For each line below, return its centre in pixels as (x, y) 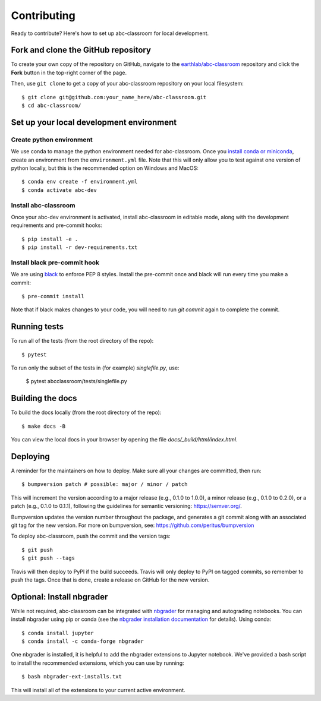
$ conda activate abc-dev (59, 190)
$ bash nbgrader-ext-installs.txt (72, 677)
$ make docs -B (44, 426)
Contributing (43, 15)
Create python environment (52, 140)
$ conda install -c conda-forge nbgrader (83, 641)
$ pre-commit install (53, 296)
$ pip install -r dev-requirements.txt (80, 247)
